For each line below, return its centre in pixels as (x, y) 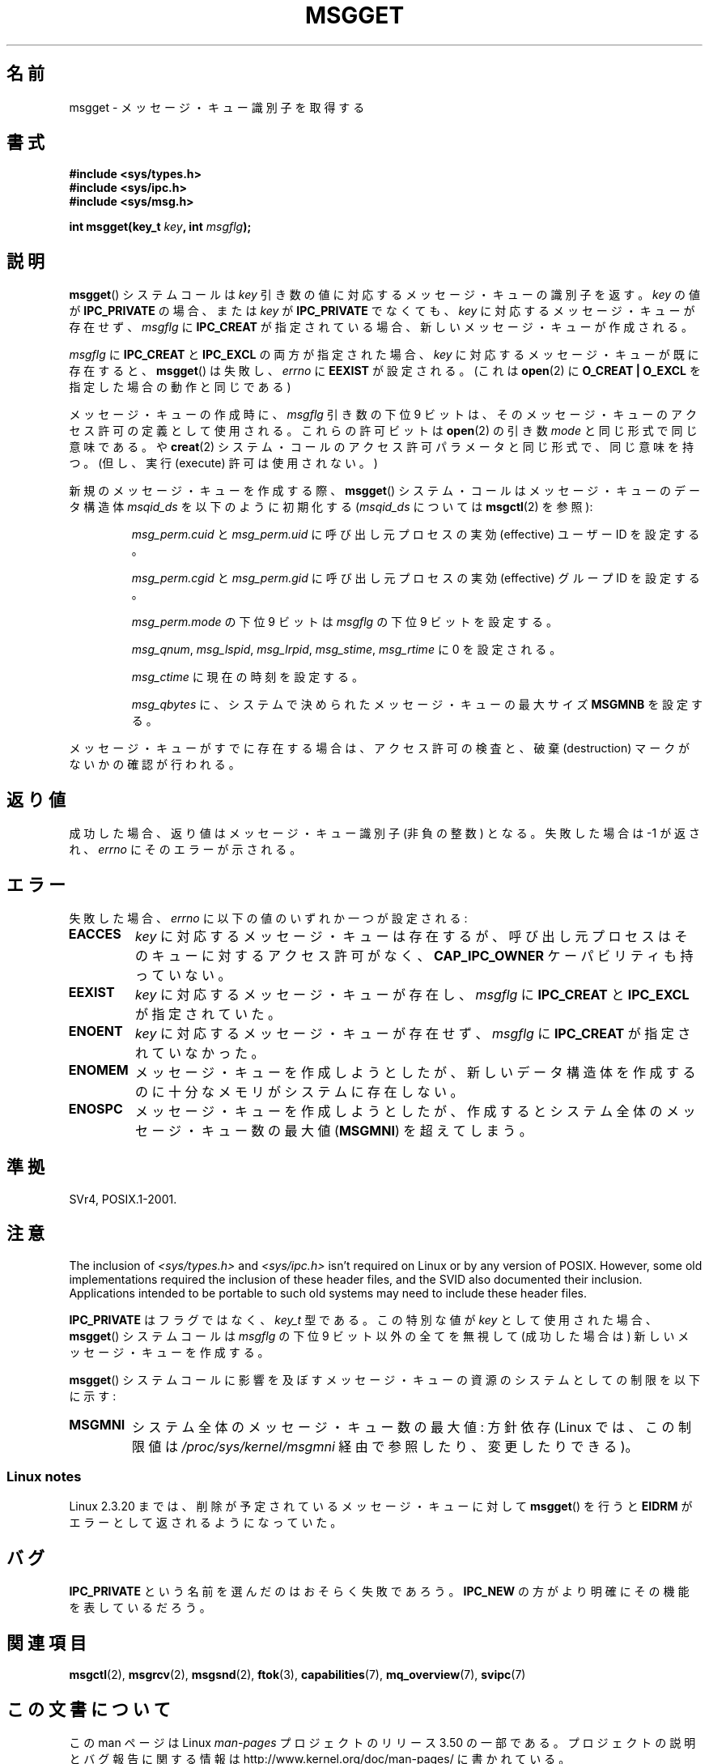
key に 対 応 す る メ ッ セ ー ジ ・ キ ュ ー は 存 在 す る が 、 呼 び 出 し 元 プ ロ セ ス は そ (412, 936)
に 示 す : (93, 1395)
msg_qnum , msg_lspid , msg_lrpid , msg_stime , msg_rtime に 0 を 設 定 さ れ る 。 (346, 650)
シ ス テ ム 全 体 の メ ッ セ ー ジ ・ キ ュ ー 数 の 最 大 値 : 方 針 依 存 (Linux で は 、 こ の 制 (411, 1427)
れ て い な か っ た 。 (200, 1052)
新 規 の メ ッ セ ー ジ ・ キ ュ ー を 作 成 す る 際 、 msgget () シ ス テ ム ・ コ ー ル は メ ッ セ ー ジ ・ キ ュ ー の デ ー (384, 491)
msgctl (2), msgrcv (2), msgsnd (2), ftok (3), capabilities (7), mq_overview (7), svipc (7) (297, 1675)
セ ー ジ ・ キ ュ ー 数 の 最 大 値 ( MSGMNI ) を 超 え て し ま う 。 (334, 1130)
